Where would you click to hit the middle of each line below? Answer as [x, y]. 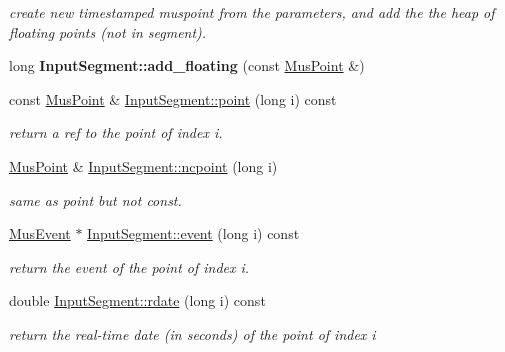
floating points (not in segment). [108, 31]
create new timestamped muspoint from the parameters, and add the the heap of [252, 12]
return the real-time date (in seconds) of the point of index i [192, 333]
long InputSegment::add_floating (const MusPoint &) [187, 65]
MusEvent [40, 233]
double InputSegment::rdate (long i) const [137, 300]
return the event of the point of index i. [129, 266]
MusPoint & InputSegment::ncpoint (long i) [143, 165]
